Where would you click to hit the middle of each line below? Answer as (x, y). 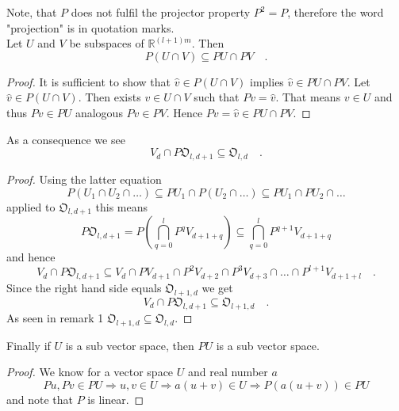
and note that (40, 399)
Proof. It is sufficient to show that (89, 81)
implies (267, 81)
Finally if (29, 345)
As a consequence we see (66, 139)
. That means (308, 97)
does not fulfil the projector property (161, 12)
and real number (228, 372)
